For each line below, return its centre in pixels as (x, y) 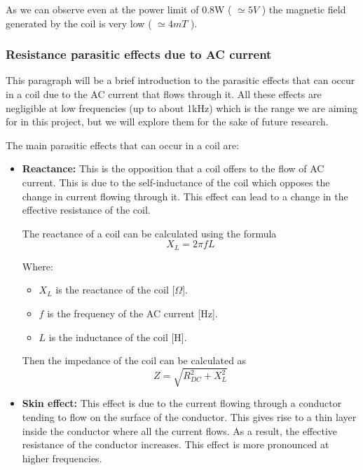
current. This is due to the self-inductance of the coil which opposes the (176, 182)
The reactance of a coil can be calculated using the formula (149, 233)
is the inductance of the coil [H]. (118, 337)
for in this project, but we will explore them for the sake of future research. (167, 122)
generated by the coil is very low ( (79, 23)
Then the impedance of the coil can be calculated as (134, 360)
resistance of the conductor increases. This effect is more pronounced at (176, 444)
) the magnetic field (304, 9)
